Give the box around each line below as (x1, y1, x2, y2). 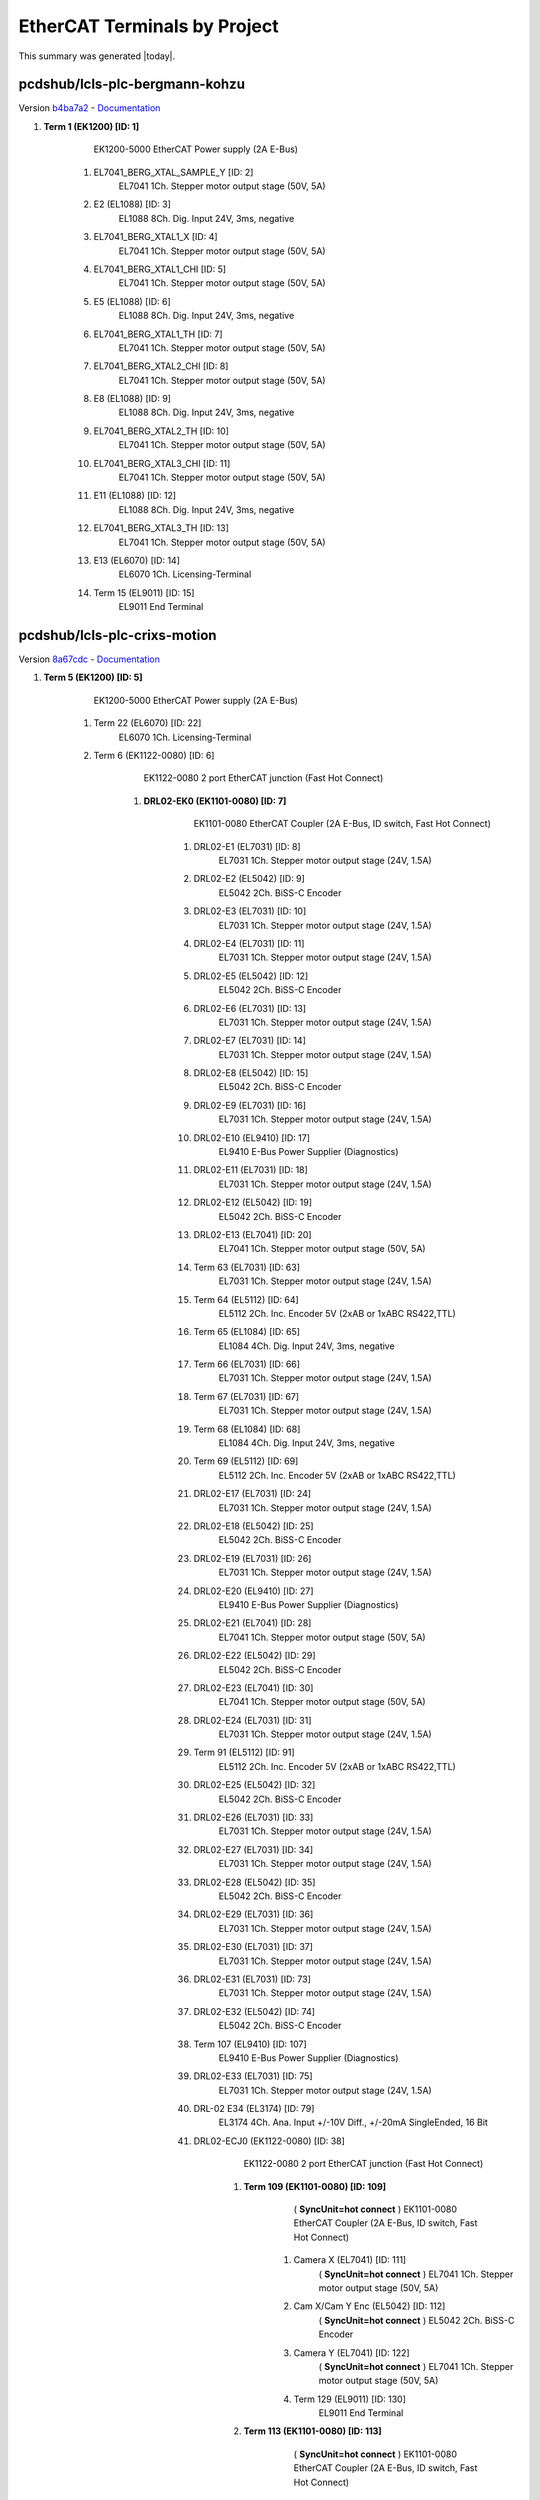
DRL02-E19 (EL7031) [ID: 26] (193, 1552, 312, 1564)
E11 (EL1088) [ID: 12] (93, 490, 177, 502)
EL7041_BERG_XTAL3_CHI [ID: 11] (93, 457, 231, 469)
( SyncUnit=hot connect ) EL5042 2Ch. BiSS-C (318, 2314, 515, 2326)
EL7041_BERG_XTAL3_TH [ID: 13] (93, 522, 230, 534)
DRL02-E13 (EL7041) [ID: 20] (193, 1228, 312, 1240)
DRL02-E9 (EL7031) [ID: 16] (193, 1099, 307, 1111)
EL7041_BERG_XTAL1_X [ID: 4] (93, 231, 219, 243)
